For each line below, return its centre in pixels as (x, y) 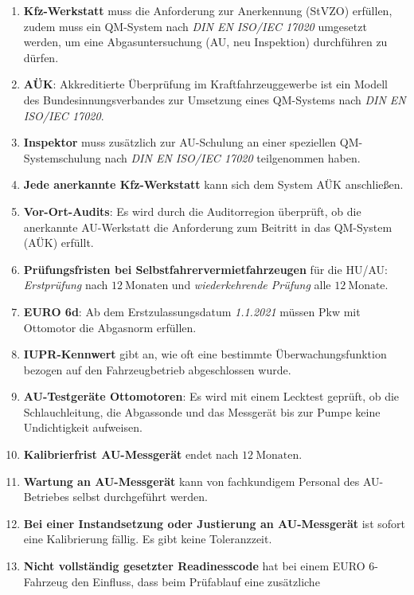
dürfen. (41, 57)
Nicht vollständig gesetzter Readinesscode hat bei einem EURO (194, 566)
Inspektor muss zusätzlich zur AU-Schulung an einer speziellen (180, 142)
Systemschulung (62, 157)
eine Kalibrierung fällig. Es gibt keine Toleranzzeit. (148, 539)
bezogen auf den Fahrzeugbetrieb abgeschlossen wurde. (157, 369)
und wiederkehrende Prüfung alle (251, 285)
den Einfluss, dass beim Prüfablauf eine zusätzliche (195, 581)
